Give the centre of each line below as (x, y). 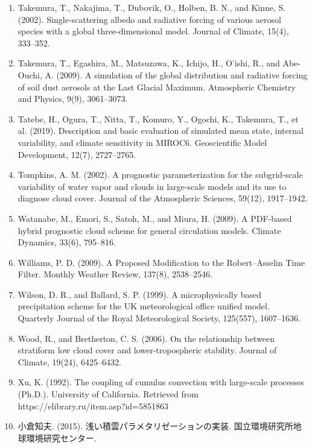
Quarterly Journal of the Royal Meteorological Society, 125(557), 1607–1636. (159, 318)
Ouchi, (30, 74)
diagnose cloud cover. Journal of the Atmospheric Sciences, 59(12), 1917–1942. (163, 198)
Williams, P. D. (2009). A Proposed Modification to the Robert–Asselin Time (161, 262)
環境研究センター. (61, 437)
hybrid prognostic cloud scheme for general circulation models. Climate (149, 230)
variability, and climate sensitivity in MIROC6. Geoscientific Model (142, 142)
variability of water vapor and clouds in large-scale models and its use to (152, 186)
